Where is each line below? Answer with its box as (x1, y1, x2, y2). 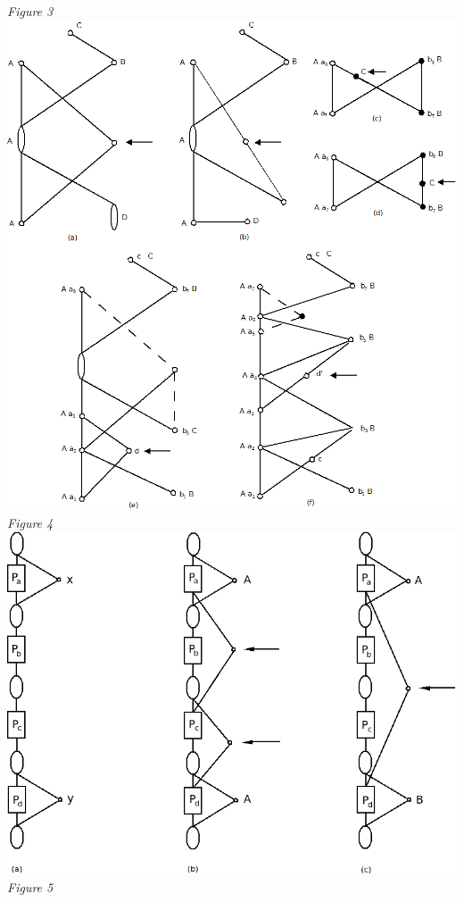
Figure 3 (7, 2, 54, 20)
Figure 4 (7, 513, 54, 531)
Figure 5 (7, 878, 54, 897)
